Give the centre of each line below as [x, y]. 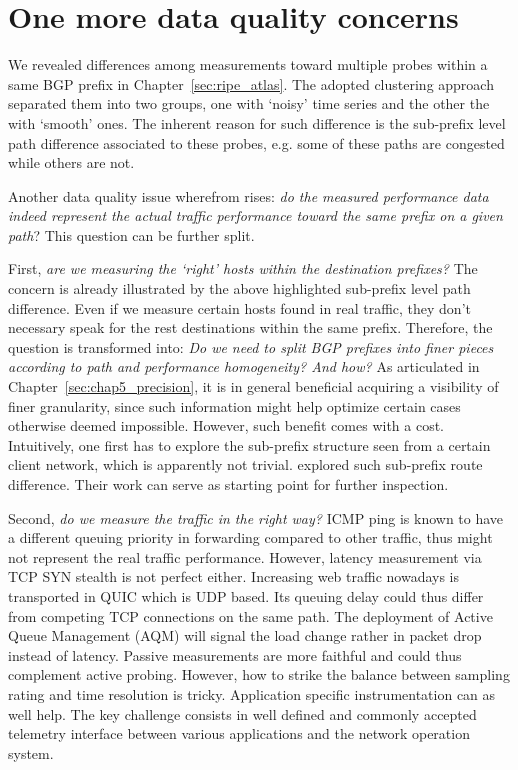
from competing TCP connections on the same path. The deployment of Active [250, 615]
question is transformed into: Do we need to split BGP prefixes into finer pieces [251, 346]
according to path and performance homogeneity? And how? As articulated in [244, 366]
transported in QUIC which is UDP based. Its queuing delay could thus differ [246, 595]
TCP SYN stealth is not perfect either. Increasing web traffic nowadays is [234, 576]
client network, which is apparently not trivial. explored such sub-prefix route [245, 464]
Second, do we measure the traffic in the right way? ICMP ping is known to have [256, 517]
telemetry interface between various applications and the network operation [239, 733]
